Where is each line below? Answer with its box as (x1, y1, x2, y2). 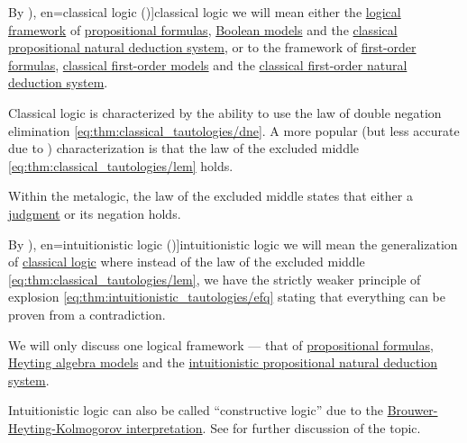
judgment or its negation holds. (8, 203, 181, 222)
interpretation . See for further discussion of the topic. (126, 418, 421, 437)
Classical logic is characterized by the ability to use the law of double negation (8, 103, 442, 122)
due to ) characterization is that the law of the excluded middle (8, 139, 360, 158)
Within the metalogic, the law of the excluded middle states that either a (8, 186, 413, 205)
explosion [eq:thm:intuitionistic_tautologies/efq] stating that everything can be (8, 287, 445, 306)
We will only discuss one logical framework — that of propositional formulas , (8, 335, 434, 354)
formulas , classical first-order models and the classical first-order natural (8, 55, 407, 74)
